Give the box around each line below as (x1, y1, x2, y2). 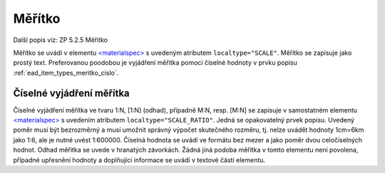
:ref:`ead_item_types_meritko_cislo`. (13, 68, 119, 77)
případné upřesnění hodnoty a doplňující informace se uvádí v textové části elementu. (13, 155, 266, 164)
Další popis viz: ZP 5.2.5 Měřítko (13, 36, 108, 44)
